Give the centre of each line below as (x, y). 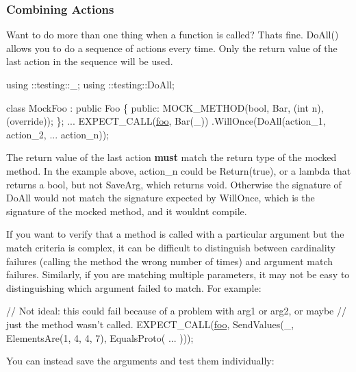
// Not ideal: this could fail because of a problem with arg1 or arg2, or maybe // (176, 311)
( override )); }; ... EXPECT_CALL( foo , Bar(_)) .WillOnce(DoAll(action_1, (166, 121)
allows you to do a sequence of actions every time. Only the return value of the (172, 48)
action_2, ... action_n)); (58, 134)
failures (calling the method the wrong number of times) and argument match (170, 261)
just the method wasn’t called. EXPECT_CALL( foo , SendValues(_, (150, 324)
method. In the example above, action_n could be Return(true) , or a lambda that (179, 170)
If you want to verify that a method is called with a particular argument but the (175, 234)
